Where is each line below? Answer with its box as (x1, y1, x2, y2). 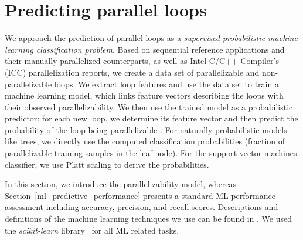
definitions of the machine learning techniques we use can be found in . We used (5, 212, 292, 225)
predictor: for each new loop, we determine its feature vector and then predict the (5, 112, 298, 124)
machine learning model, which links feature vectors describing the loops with (5, 89, 284, 102)
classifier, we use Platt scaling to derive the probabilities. (5, 158, 209, 170)
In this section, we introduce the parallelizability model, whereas (5, 178, 237, 190)
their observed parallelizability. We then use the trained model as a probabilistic (5, 100, 293, 113)
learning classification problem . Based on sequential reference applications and (5, 43, 285, 55)
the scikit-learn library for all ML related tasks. (5, 224, 179, 236)
